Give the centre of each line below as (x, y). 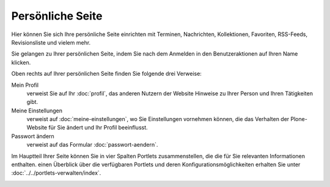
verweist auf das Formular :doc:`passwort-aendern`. (92, 145)
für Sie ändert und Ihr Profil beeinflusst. (98, 128)
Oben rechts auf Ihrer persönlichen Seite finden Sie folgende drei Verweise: (106, 74)
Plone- (299, 119)
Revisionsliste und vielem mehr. (51, 42)
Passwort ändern (33, 136)
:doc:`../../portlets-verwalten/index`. (56, 173)
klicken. (21, 62)
